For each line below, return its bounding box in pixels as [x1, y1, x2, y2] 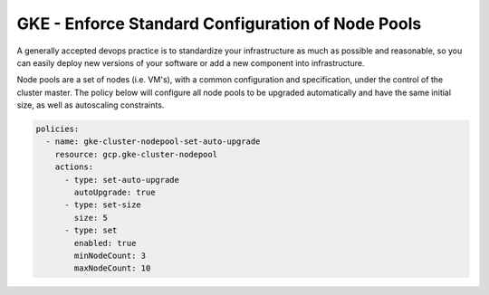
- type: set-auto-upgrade [64, 175, 180, 185]
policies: [35, 124, 80, 135]
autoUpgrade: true [73, 187, 156, 198]
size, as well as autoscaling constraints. [16, 100, 165, 110]
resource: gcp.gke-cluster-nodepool [54, 149, 217, 159]
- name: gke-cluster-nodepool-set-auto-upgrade [45, 137, 261, 147]
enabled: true [73, 238, 137, 248]
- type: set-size [64, 200, 142, 210]
